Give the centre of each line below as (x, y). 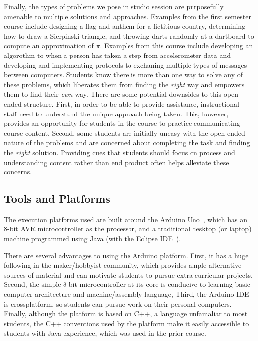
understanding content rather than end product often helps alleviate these (117, 162)
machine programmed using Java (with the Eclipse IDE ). (93, 239)
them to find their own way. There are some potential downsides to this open (121, 94)
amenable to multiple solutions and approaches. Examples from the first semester (128, 16)
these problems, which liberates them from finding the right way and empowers (124, 84)
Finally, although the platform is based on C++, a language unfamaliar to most (126, 313)
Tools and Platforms (57, 199)
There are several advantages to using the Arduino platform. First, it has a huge (126, 255)
